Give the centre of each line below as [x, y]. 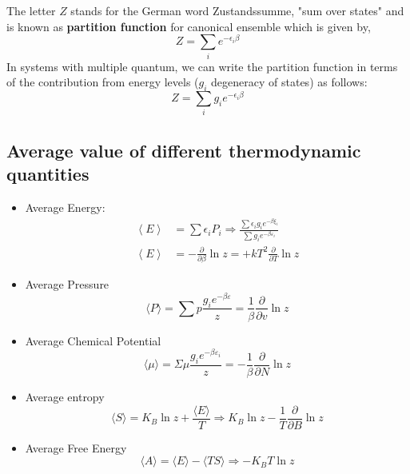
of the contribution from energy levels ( [103, 82]
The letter [31, 10]
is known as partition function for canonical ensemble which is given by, [189, 26]
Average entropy [65, 397]
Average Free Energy [76, 447]
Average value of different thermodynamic [184, 150]
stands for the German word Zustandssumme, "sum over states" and [237, 10]
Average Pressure [67, 284]
